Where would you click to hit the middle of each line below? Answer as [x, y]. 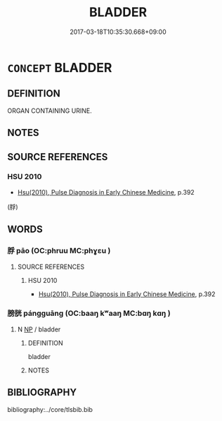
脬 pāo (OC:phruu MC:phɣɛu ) [59, 251]
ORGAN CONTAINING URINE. [50, 111]
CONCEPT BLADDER [60, 67]
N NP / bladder [39, 329]
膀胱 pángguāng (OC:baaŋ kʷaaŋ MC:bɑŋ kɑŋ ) [89, 313]
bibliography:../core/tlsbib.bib [50, 409]
